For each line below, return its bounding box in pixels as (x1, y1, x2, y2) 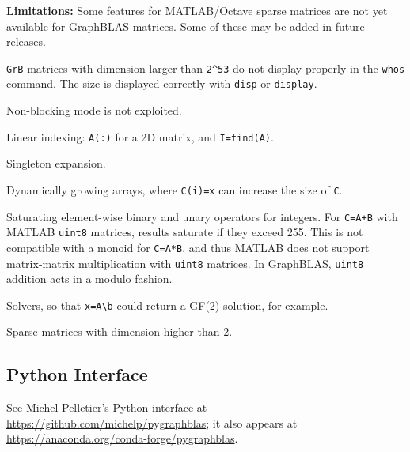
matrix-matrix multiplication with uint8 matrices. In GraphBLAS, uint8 (6, 254, 364, 271)
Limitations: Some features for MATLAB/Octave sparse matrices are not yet (6, 2, 388, 18)
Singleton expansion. (6, 155, 106, 171)
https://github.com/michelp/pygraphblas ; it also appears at (6, 414, 298, 431)
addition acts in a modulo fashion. (6, 270, 173, 287)
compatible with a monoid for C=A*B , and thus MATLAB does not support (6, 239, 370, 255)
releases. (6, 33, 46, 50)
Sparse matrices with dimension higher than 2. (6, 323, 233, 340)
